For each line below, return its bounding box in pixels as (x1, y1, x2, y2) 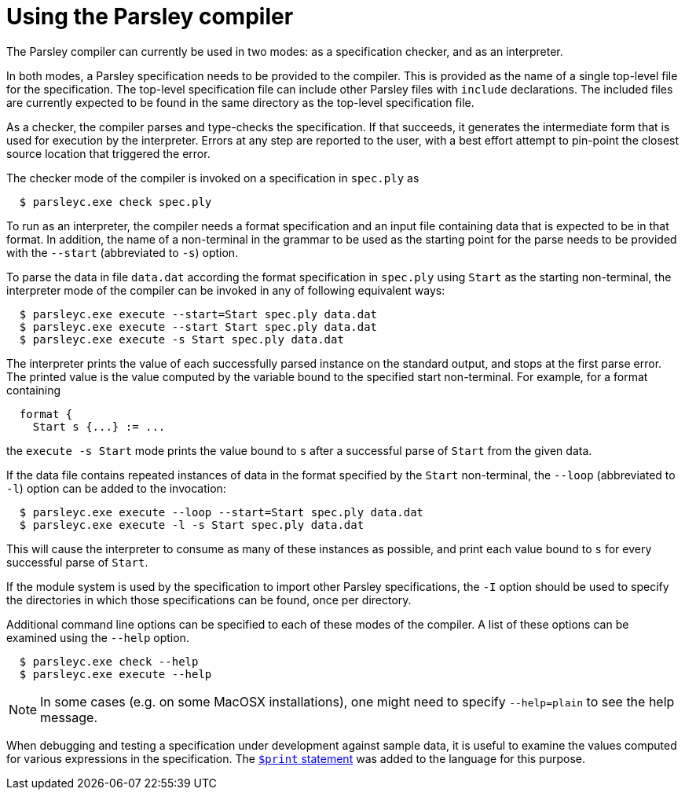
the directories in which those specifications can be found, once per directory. (6, 592, 412, 607)
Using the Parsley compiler (6, 3, 294, 30)
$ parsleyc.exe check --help (19, 655, 199, 668)
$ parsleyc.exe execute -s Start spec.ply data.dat (19, 332, 344, 346)
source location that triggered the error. (6, 146, 211, 160)
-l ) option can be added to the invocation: (6, 481, 226, 495)
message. (40, 709, 98, 725)
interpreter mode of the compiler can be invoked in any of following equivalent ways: (6, 283, 445, 297)
